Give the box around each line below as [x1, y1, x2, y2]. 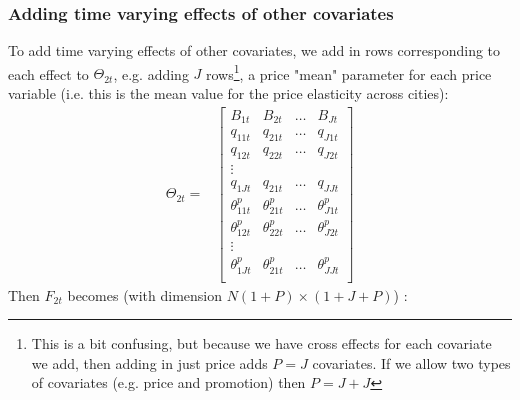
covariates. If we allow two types [312, 352, 511, 373]
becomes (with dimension [67, 284, 223, 305]
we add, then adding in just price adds [31, 352, 268, 373]
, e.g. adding [113, 63, 189, 84]
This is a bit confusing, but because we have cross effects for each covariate [31, 333, 492, 354]
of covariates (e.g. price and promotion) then [31, 372, 306, 393]
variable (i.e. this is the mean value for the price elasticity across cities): [8, 83, 449, 104]
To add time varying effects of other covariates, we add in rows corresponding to [8, 40, 501, 61]
